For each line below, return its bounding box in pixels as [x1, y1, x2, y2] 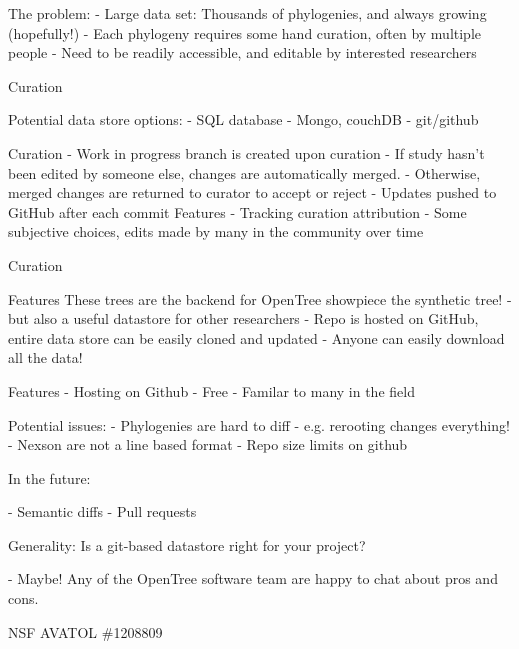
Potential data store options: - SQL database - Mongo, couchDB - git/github [8, 109, 479, 130]
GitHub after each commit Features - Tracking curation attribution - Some [8, 201, 467, 222]
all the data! [8, 347, 83, 368]
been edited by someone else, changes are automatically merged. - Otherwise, [8, 162, 481, 183]
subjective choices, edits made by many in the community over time [8, 221, 424, 242]
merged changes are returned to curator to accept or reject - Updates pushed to [8, 182, 497, 203]
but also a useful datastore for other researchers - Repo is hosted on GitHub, [8, 308, 479, 329]
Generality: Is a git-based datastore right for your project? [8, 534, 366, 555]
